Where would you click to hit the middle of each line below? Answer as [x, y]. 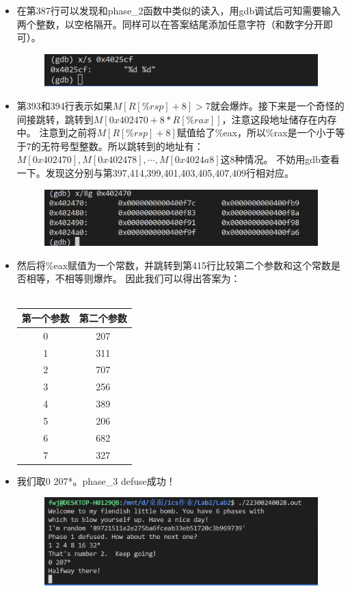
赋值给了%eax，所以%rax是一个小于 [256, 133]
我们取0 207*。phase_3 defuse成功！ [96, 480]
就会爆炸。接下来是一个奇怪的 [277, 106]
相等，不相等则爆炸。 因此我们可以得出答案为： [133, 278]
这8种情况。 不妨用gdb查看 [280, 159]
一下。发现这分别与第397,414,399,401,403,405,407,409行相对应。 [156, 173]
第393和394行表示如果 [65, 106]
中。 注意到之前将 [57, 133]
